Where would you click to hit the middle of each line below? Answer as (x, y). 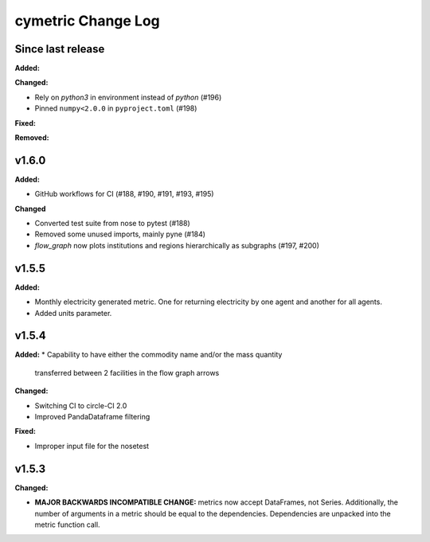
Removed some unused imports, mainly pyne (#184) (120, 234)
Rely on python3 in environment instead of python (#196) (128, 97)
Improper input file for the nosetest (92, 446)
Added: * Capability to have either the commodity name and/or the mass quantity (149, 355)
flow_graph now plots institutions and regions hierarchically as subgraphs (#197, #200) (177, 245)
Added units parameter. (73, 313)
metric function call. (67, 524)
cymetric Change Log (88, 21)
